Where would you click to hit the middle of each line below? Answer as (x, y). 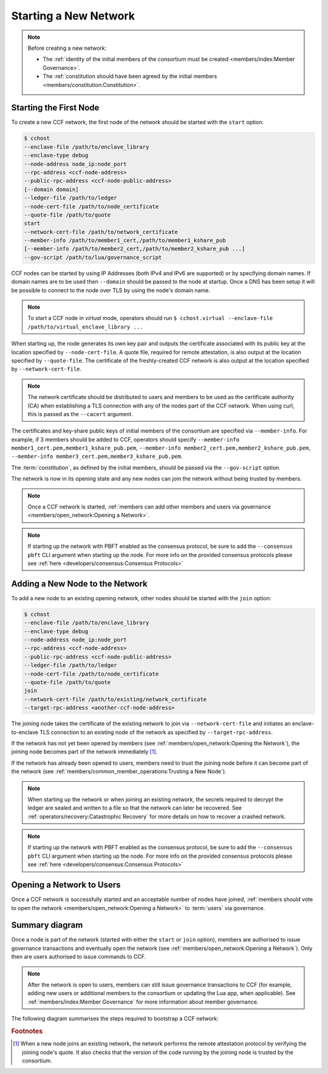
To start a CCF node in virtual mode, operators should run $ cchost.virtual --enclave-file (150, 318)
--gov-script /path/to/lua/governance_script (93, 257)
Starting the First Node (55, 108)
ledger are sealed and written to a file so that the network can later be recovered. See (135, 808)
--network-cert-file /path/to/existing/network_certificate (115, 699)
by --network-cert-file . (46, 369)
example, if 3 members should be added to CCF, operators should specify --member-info (125, 439)
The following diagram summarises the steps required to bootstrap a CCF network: (115, 1019)
